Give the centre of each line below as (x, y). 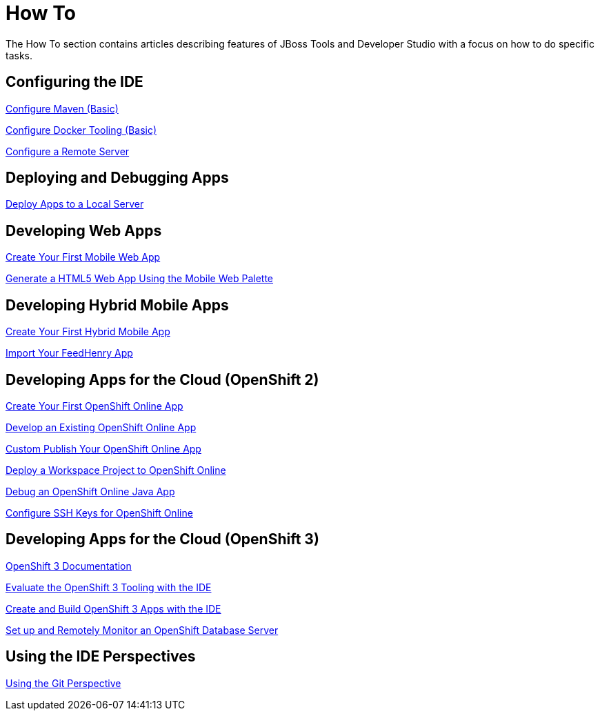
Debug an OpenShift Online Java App (90, 491)
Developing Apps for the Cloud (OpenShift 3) (162, 539)
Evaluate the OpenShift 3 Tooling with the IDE (109, 587)
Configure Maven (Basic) (62, 108)
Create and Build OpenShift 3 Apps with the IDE (113, 608)
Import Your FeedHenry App (69, 353)
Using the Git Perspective (63, 683)
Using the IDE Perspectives (101, 657)
